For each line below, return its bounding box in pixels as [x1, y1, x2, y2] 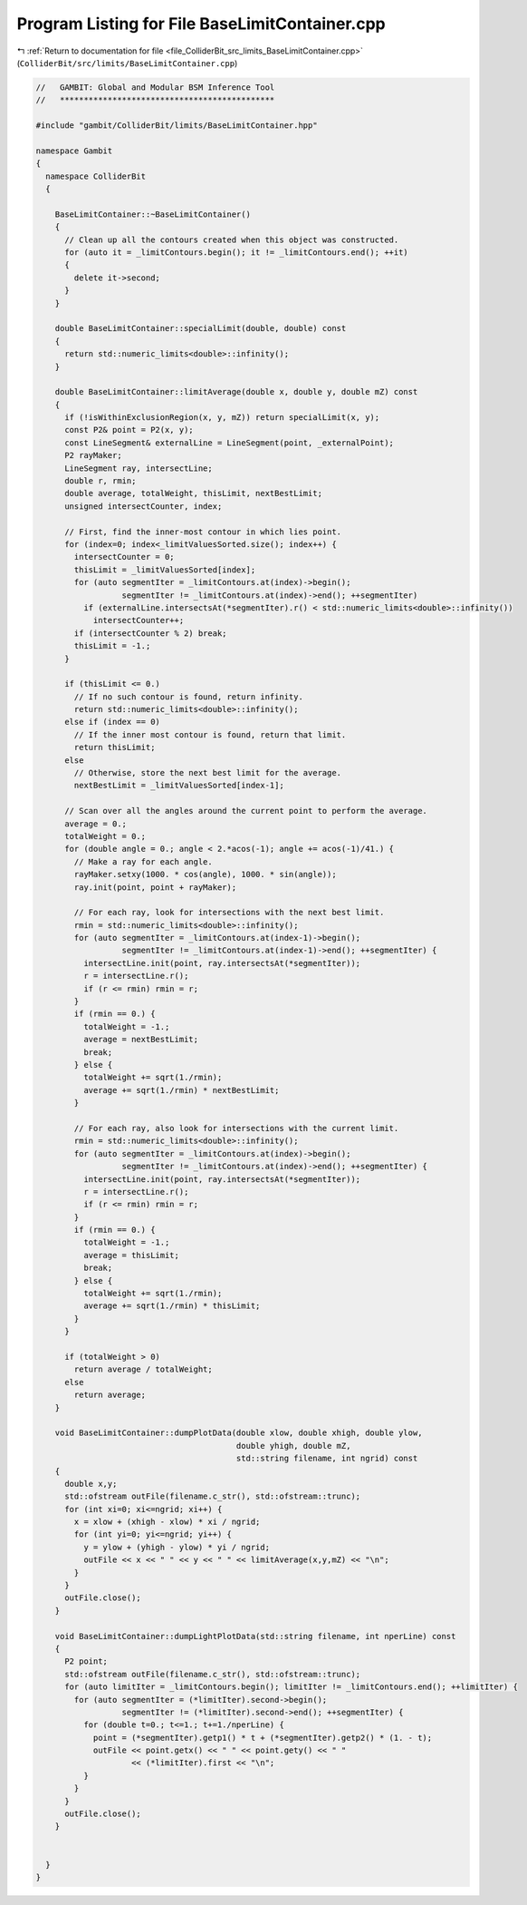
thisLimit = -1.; [73, 640, 151, 651]
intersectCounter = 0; [73, 552, 176, 562]
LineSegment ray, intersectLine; [64, 463, 213, 474]
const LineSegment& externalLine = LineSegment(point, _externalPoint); [64, 437, 394, 448]
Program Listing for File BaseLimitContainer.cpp [16, 14, 386, 34]
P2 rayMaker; [64, 450, 122, 461]
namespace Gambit [35, 145, 113, 156]
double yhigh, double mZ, [235, 1441, 351, 1451]
